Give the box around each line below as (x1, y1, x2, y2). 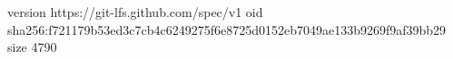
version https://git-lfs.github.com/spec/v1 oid (7, 3, 263, 21)
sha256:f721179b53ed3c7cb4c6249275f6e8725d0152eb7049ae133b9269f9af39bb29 (7, 20, 447, 38)
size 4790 (7, 38, 57, 56)
